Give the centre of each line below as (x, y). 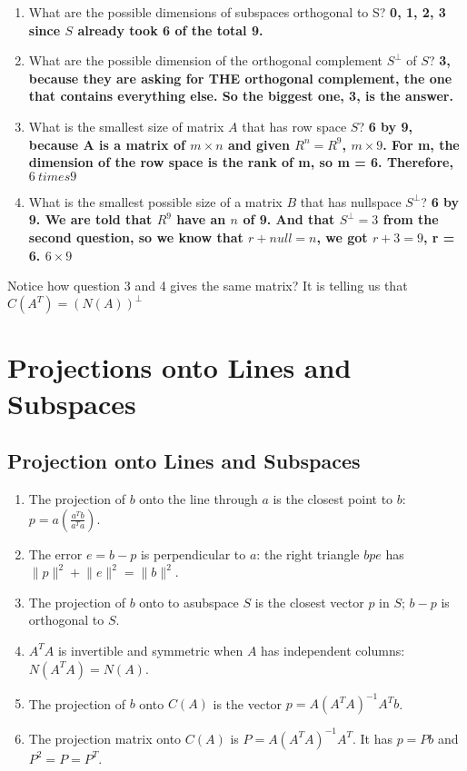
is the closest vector (309, 602)
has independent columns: (333, 650)
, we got (342, 237)
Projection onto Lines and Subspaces (184, 461)
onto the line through (199, 498)
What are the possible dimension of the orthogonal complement (205, 60)
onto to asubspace (189, 602)
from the (411, 219)
